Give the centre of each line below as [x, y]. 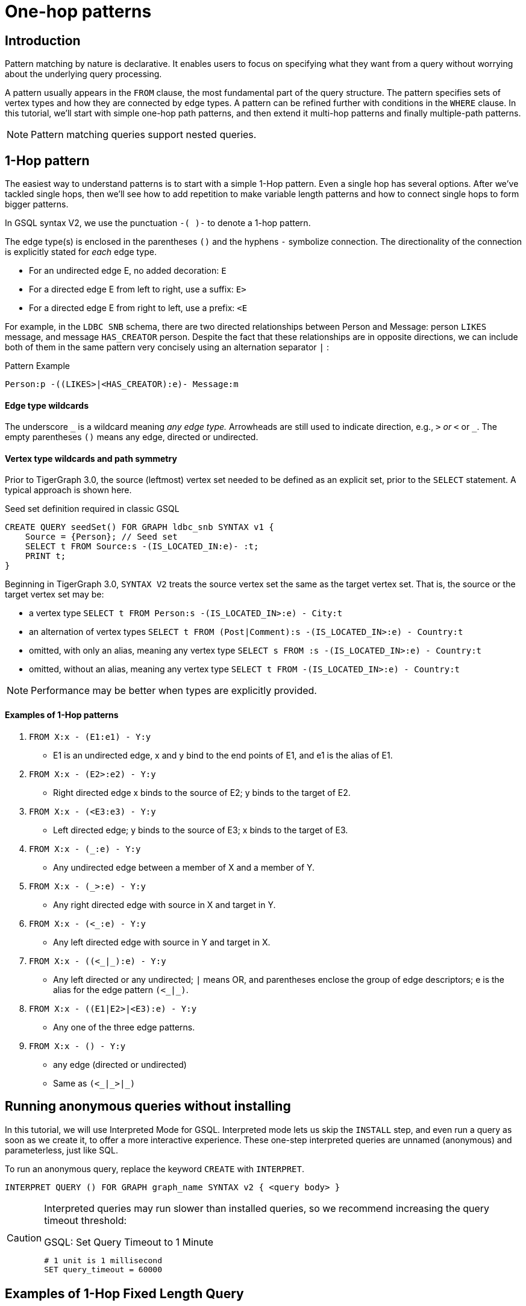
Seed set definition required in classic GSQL [92, 509]
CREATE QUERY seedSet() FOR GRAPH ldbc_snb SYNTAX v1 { [139, 527]
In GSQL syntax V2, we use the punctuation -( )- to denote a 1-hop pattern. [158, 223]
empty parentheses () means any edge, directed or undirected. [132, 437]
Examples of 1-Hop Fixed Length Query [124, 1293]
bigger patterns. [37, 204]
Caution [24, 1238]
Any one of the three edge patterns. [124, 1027]
